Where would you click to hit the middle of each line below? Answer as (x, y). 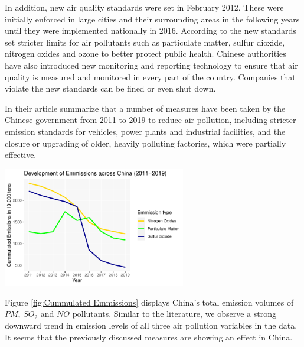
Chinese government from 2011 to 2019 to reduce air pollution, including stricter (151, 120)
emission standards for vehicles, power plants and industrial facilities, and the (145, 131)
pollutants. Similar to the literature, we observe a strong (174, 314)
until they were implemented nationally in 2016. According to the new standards (151, 30)
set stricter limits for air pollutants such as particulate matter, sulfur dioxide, (145, 42)
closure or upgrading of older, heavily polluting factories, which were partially (146, 143)
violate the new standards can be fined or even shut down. (110, 88)
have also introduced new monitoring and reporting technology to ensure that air (151, 65)
